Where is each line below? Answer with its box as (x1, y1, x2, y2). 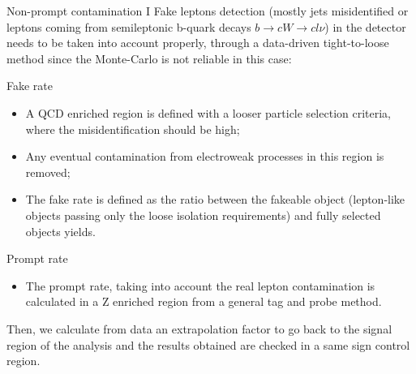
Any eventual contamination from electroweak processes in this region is (25, 148, 384, 165)
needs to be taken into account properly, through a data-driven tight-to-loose (6, 34, 389, 51)
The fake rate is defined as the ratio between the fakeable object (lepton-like (25, 191, 405, 208)
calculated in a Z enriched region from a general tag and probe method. (25, 293, 382, 310)
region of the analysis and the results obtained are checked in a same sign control (6, 336, 410, 353)
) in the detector (324, 18, 406, 35)
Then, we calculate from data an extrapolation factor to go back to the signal (6, 320, 392, 337)
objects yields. (25, 222, 96, 239)
